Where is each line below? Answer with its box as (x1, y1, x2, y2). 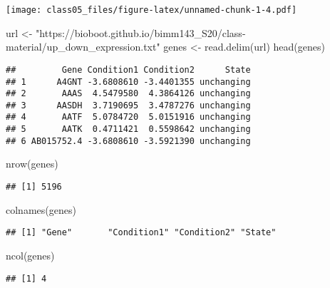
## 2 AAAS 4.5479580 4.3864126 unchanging (6, 88, 251, 99)
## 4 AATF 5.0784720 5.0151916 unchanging (6, 112, 251, 123)
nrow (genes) (6, 156, 58, 171)
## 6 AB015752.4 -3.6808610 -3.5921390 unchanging (6, 135, 251, 146)
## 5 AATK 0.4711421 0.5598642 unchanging (6, 124, 251, 135)
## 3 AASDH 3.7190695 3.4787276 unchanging (6, 100, 251, 110)
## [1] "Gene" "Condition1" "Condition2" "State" (6, 227, 277, 238)
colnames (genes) (6, 202, 76, 217)
